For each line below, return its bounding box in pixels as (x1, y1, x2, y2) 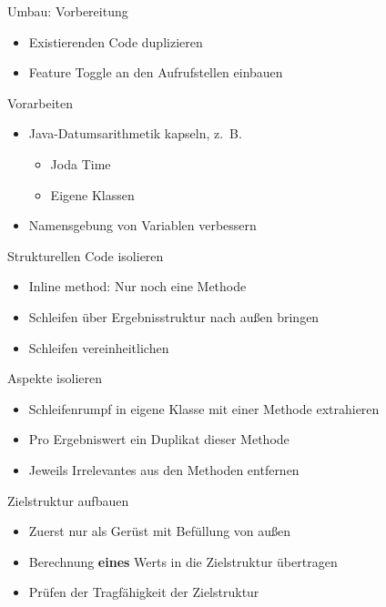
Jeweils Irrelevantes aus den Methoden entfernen (28, 460, 300, 479)
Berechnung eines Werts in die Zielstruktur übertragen (28, 551, 338, 571)
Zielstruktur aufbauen (7, 491, 129, 510)
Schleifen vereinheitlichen (28, 338, 169, 357)
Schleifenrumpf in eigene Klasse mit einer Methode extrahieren (28, 399, 380, 418)
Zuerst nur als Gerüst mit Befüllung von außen (28, 521, 291, 541)
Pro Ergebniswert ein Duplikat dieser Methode (28, 430, 289, 449)
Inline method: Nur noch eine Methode (28, 277, 247, 296)
